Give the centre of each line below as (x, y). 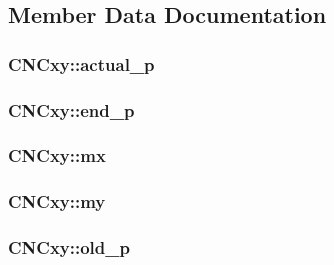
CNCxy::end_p (71, 109)
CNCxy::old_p (69, 247)
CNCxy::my (57, 201)
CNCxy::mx (57, 155)
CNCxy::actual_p (81, 63)
